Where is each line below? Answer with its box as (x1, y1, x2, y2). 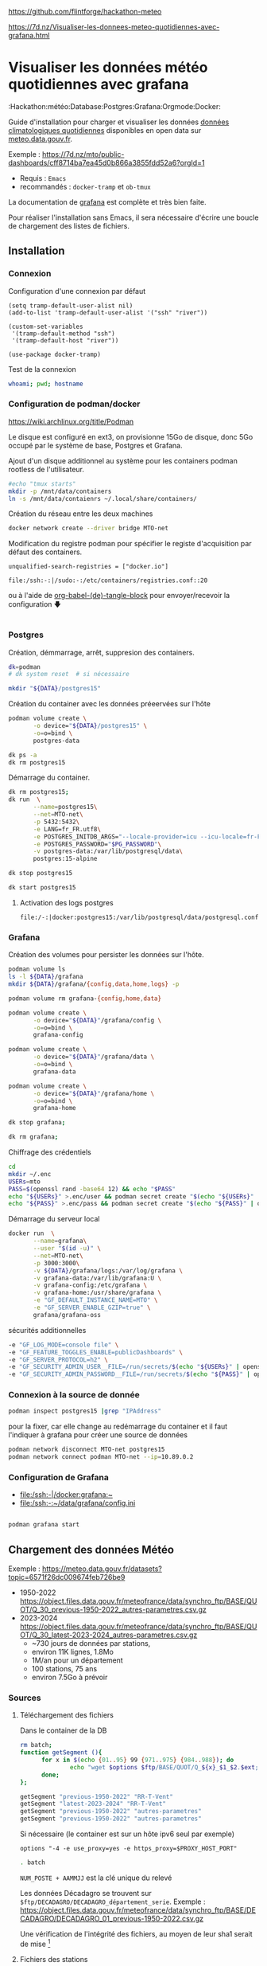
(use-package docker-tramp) (8, 350, 102, 358)
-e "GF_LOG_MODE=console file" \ (8, 1341, 119, 1349)
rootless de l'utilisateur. (8, 464, 85, 474)
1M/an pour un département (31, 1655, 123, 1665)
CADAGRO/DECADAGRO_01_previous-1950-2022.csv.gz (19, 1913, 204, 1923)
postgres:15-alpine (33, 855, 98, 863)
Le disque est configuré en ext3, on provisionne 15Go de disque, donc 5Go (8, 432, 253, 441)
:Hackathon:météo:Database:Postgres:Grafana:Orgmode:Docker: (8, 101, 221, 111)
